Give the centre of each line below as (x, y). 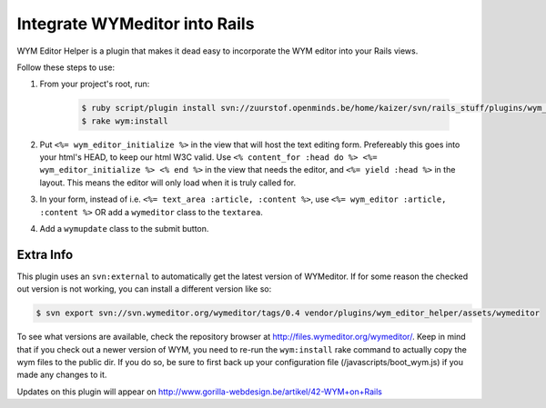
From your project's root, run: (95, 84)
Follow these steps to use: (66, 67)
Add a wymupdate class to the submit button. (124, 229)
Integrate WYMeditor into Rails (136, 24)
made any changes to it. (62, 375)
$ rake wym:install (125, 121)
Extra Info (45, 254)
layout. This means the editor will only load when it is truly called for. (168, 183)
